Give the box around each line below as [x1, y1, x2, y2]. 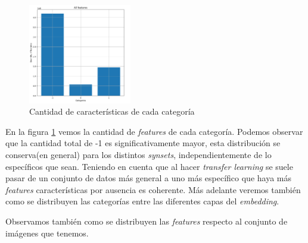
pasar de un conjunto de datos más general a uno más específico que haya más [5, 172, 291, 184]
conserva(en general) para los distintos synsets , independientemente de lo [5, 148, 272, 160]
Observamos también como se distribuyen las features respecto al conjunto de [5, 214, 288, 227]
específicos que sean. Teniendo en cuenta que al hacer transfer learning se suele [5, 160, 293, 172]
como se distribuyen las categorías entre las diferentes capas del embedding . [5, 195, 279, 207]
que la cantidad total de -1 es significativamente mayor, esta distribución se [5, 137, 281, 149]
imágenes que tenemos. [5, 226, 89, 239]
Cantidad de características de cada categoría [29, 105, 195, 118]
